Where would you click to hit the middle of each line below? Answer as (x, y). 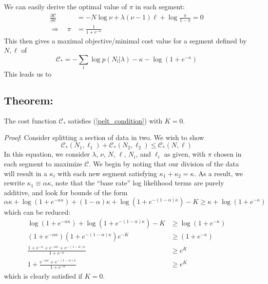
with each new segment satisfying (107, 173)
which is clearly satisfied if (43, 275)
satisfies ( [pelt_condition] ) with (115, 121)
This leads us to (28, 74)
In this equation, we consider (47, 154)
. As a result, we (219, 173)
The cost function (30, 121)
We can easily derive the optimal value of (66, 6)
